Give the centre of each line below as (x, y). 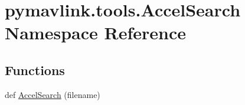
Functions (35, 70)
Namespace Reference (95, 33)
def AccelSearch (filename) (53, 94)
